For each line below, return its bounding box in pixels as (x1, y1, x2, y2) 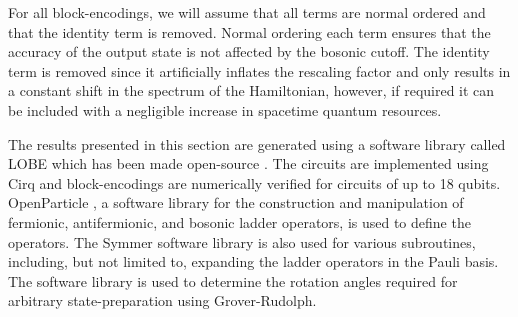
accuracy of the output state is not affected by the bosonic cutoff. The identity (8, 41, 490, 62)
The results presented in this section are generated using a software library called (8, 133, 506, 154)
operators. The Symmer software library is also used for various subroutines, (8, 231, 476, 252)
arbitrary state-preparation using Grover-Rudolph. (8, 290, 317, 311)
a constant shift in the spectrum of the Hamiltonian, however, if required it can (8, 80, 495, 101)
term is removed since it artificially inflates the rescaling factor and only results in (8, 60, 511, 81)
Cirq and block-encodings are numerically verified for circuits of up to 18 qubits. (8, 172, 501, 193)
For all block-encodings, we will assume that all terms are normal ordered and (8, 2, 486, 22)
